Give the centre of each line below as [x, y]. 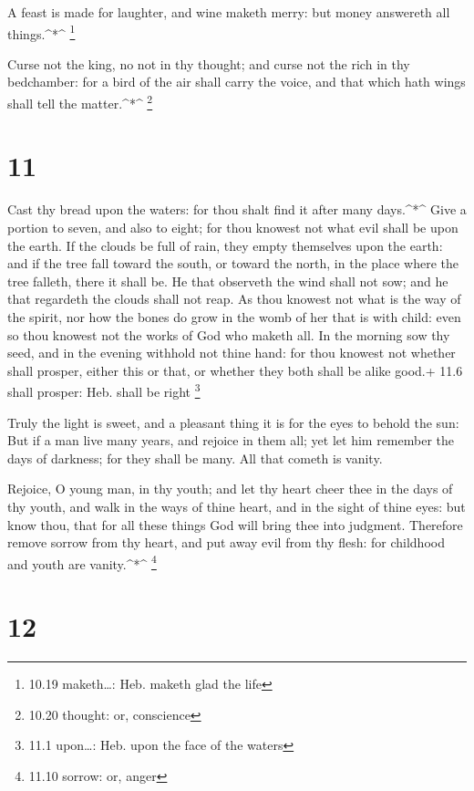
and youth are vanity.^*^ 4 [82, 562]
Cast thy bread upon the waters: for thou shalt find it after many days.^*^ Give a [237, 209]
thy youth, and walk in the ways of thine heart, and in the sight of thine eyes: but [237, 506]
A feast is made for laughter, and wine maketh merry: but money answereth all [229, 12]
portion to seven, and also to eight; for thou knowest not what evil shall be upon [233, 227]
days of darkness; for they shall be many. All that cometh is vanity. [195, 458]
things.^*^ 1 [41, 32]
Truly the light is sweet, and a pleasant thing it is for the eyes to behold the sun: [233, 422]
